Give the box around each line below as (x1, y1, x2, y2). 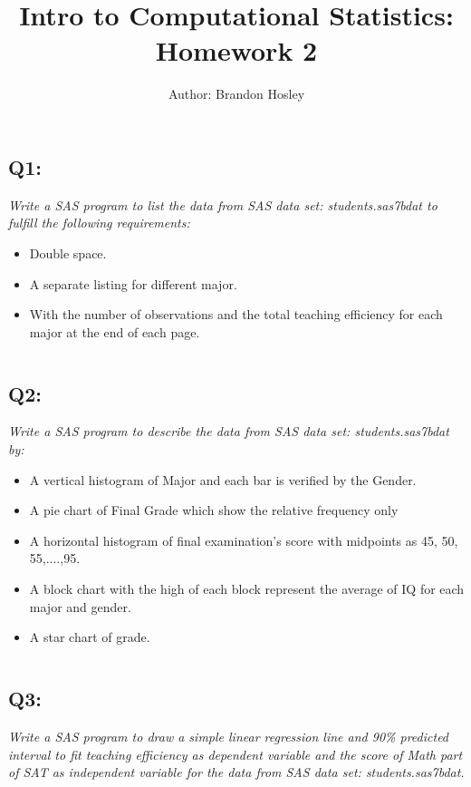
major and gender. (29, 597, 131, 616)
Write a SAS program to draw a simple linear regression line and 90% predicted (8, 727, 449, 746)
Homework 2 (155, 32, 318, 69)
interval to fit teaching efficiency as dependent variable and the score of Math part (8, 744, 463, 763)
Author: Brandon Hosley (168, 84, 305, 103)
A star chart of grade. (29, 627, 150, 646)
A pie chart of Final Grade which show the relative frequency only (29, 500, 399, 520)
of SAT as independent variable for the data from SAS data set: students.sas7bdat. (8, 763, 465, 782)
